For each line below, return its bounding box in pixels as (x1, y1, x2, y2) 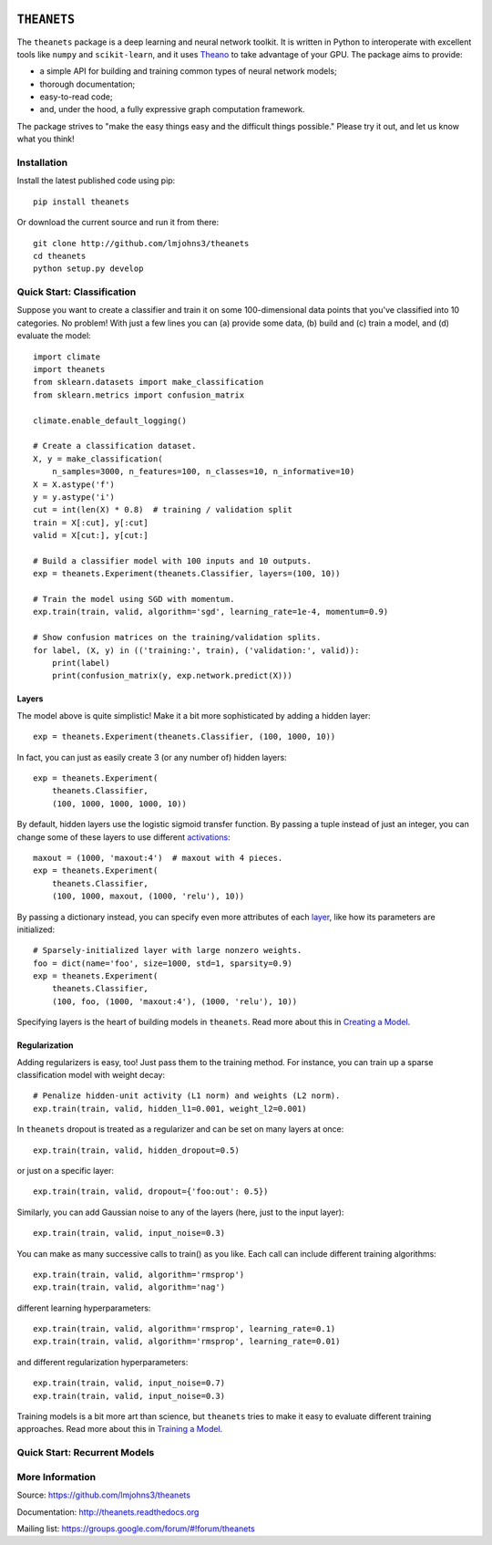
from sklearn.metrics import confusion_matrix (33, 389, 245, 400)
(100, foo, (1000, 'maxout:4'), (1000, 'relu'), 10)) (51, 996, 298, 1007)
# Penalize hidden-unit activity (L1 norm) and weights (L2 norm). (33, 1091, 341, 1101)
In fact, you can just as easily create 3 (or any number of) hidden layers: (16, 752, 287, 762)
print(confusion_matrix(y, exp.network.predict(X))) (51, 670, 293, 681)
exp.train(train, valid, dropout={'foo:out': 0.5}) (33, 1187, 269, 1197)
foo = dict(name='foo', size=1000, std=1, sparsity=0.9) (33, 958, 293, 969)
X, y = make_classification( (33, 453, 163, 464)
